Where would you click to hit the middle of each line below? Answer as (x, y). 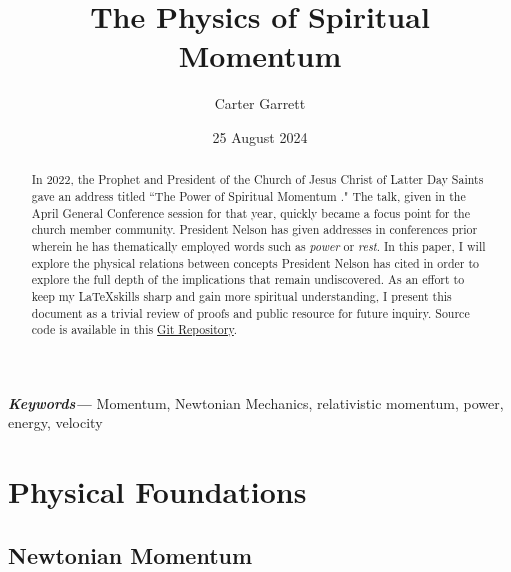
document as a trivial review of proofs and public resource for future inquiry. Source (250, 312)
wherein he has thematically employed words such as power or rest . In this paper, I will (258, 245)
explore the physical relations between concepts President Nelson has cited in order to (255, 262)
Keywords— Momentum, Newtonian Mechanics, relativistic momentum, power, (256, 402)
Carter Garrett (260, 103)
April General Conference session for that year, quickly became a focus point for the (250, 212)
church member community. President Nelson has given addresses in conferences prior (254, 229)
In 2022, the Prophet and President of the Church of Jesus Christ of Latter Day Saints (257, 179)
